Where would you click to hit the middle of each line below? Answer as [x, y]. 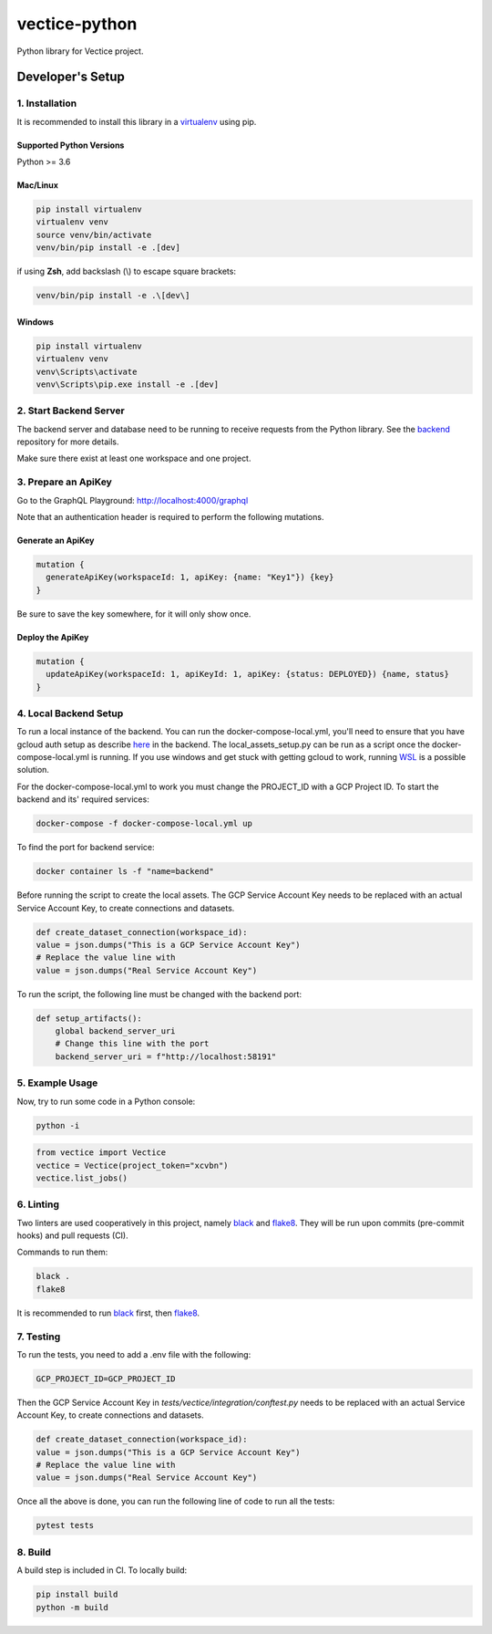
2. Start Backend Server [71, 411]
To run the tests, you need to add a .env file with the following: [134, 1354]
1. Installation [47, 103]
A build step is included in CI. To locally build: [102, 1570]
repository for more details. [68, 442]
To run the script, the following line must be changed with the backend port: [159, 994]
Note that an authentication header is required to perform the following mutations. [170, 517]
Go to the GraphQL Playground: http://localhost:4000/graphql [133, 500]
